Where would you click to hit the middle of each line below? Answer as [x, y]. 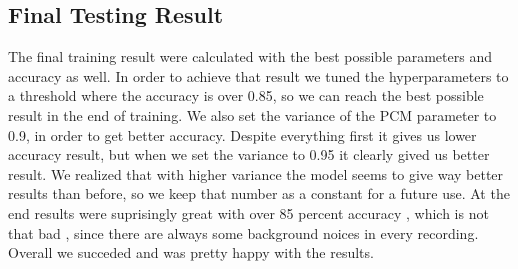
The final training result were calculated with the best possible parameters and [250, 56]
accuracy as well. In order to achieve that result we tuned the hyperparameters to [258, 75]
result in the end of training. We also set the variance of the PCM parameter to [252, 114]
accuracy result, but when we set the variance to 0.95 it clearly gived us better [249, 154]
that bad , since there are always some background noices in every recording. [243, 232]
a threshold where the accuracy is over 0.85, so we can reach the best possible [246, 95]
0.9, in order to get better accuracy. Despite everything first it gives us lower [242, 134]
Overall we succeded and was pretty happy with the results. [191, 252]
